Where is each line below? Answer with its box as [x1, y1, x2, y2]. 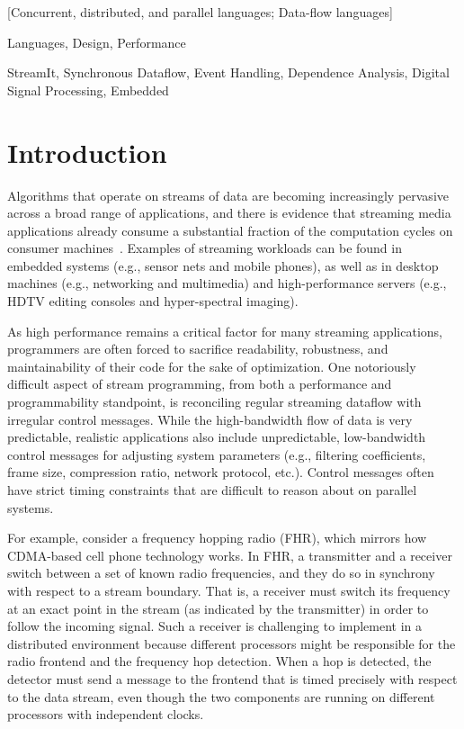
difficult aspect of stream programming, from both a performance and [7, 374, 392, 393]
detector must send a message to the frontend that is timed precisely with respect [7, 669, 458, 688]
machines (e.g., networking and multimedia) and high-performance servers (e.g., [7, 274, 447, 292]
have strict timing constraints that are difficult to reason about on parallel [7, 481, 417, 499]
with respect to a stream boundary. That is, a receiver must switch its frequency [7, 580, 451, 599]
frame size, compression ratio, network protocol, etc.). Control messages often [7, 463, 434, 481]
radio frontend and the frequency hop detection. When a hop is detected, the [7, 652, 432, 670]
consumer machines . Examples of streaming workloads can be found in [7, 238, 402, 257]
